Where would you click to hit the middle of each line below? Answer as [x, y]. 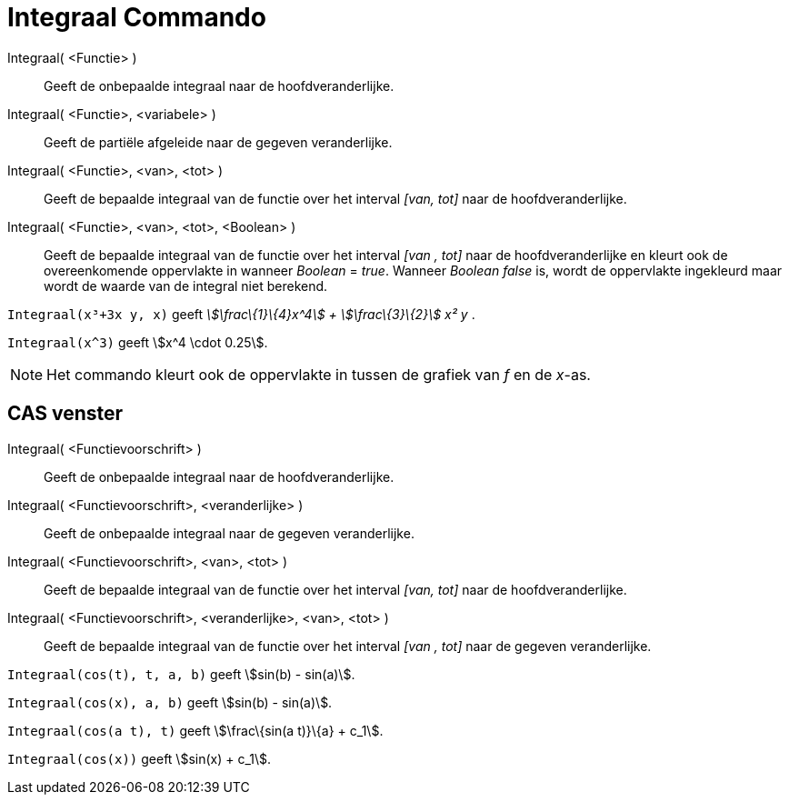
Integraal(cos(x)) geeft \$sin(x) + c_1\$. [140, 758]
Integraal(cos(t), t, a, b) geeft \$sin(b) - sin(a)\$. [181, 674]
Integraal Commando [137, 17]
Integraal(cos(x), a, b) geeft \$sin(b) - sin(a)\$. [170, 702]
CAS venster [65, 414]
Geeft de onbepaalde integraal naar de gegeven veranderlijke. [229, 533]
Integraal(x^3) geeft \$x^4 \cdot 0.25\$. [138, 342]
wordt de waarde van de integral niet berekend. [186, 286]
